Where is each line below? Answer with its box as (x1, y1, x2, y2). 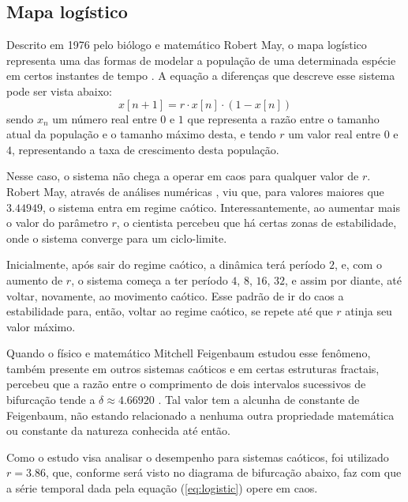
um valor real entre (288, 126, 380, 142)
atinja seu (345, 303, 392, 319)
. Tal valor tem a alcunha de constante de (158, 391, 360, 408)
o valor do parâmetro (6, 214, 108, 231)
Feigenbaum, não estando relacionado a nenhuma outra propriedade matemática (6, 406, 395, 423)
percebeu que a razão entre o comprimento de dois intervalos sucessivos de (6, 376, 366, 392)
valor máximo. (6, 318, 76, 334)
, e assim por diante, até (285, 271, 402, 288)
